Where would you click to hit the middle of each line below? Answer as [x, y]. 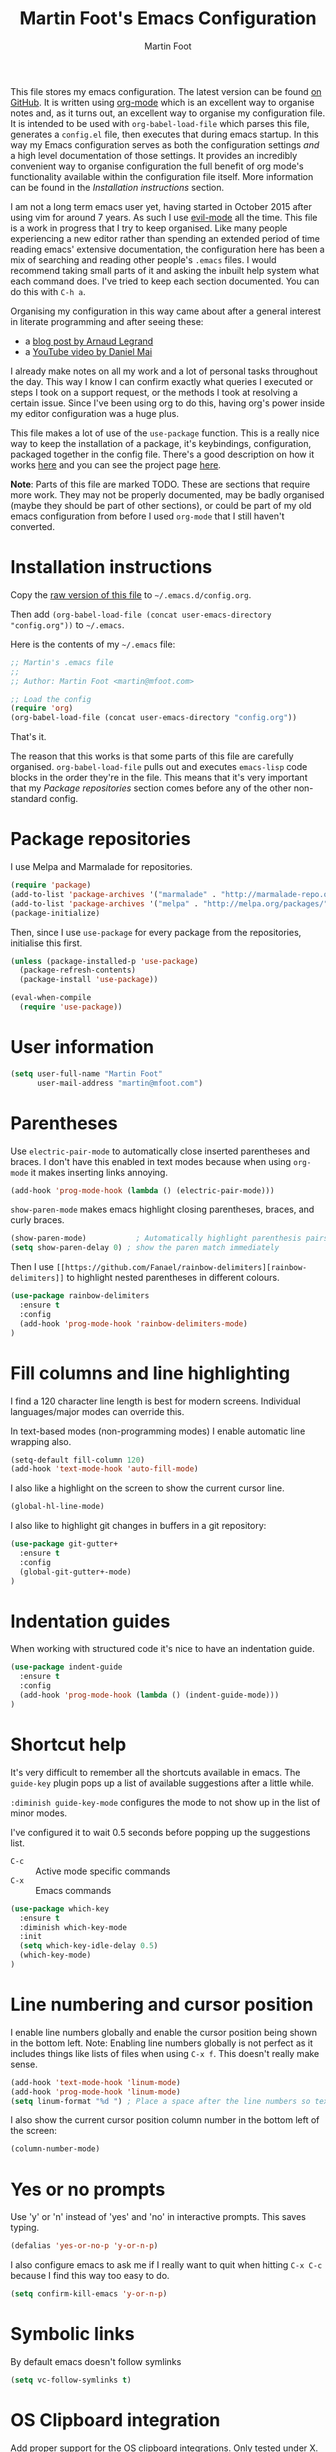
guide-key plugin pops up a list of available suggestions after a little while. [162, 1783]
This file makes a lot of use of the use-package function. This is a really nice [165, 433]
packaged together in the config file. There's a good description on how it [162, 454]
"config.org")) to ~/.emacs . [67, 624]
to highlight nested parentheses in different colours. [173, 1278]
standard [29, 799]
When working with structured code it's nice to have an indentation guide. [162, 1649]
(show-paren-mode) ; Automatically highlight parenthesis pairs [169, 1238]
